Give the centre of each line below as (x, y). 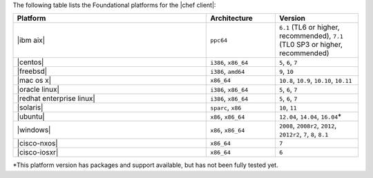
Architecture (232, 19)
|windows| (34, 130)
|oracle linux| (38, 90)
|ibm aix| (31, 40)
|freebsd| (32, 71)
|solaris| (30, 108)
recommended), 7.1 (311, 36)
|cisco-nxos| (37, 144)
